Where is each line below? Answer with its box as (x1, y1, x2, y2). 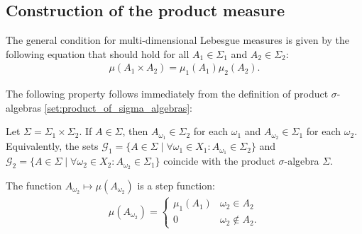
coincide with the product (163, 153, 275, 168)
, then (122, 124, 148, 139)
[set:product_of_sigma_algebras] (44, 100, 190, 115)
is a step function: (137, 177, 215, 192)
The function (6, 177, 62, 192)
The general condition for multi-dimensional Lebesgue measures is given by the (6, 33, 350, 47)
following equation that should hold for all (6, 46, 190, 61)
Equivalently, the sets (6, 139, 99, 153)
